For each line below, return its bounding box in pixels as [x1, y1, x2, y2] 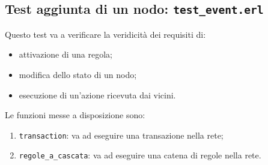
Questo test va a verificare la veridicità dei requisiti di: [5, 28, 206, 40]
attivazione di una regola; [19, 48, 113, 61]
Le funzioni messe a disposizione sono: [5, 109, 145, 121]
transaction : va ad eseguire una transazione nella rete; [19, 128, 224, 141]
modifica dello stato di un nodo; [19, 68, 137, 80]
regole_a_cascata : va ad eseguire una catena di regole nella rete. [19, 149, 261, 161]
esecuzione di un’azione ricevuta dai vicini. [19, 88, 176, 101]
